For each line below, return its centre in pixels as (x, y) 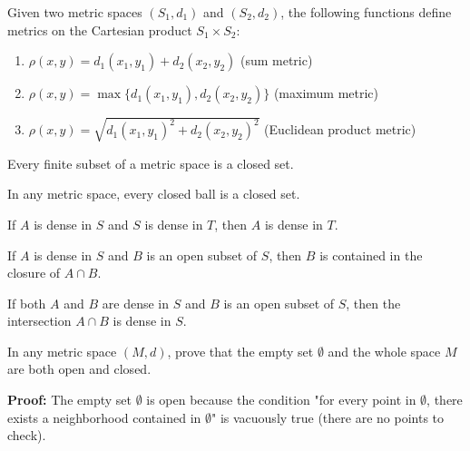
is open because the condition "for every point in (281, 400)
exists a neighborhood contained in (104, 417)
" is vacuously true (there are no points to (328, 417)
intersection (39, 321)
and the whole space (384, 351)
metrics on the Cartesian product (100, 29)
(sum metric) (276, 60)
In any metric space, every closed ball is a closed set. (154, 194)
